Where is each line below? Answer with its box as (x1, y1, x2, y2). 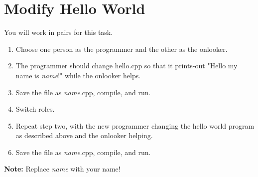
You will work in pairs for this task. (4, 27, 113, 37)
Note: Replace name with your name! (4, 164, 121, 174)
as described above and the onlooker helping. (15, 130, 153, 141)
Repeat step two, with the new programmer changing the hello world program (15, 120, 255, 131)
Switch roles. (15, 104, 55, 114)
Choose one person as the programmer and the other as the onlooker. (15, 43, 228, 54)
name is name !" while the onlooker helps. (15, 70, 141, 80)
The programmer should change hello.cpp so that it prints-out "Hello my (15, 60, 238, 71)
